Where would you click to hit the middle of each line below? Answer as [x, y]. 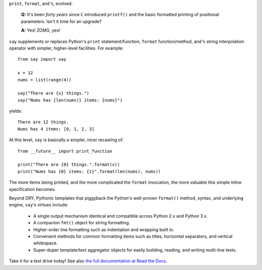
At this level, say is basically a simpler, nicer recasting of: [66, 140]
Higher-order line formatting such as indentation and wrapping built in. [104, 229]
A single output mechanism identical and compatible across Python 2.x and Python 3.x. [121, 216]
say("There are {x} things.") [54, 93]
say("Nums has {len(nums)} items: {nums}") [70, 100]
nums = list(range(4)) [45, 80]
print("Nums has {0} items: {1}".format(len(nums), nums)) [89, 171]
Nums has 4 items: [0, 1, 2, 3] [56, 129]
